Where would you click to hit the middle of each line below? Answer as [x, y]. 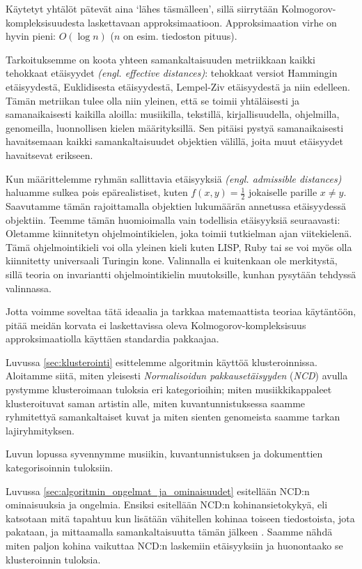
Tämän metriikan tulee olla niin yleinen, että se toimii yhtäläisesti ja [152, 100]
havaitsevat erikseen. [49, 154]
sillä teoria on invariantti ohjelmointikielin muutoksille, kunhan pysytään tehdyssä [181, 274]
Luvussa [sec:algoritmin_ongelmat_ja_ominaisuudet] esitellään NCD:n [158, 491]
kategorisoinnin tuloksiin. [60, 468]
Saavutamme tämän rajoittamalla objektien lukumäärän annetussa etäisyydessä [176, 205]
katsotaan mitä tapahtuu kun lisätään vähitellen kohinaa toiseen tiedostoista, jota [180, 518]
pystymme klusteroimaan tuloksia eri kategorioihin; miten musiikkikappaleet [169, 389]
